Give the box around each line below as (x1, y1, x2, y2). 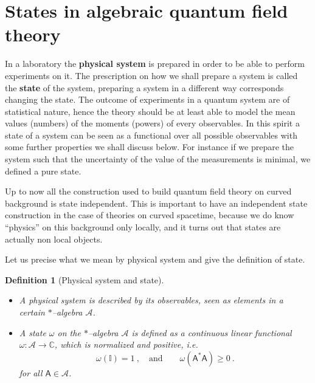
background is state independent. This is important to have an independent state (5, 196, 308, 209)
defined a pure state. (5, 164, 81, 177)
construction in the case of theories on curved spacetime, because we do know (5, 209, 294, 221)
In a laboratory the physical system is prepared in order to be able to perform (5, 57, 305, 70)
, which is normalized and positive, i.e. (54, 338, 198, 351)
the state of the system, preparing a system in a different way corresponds (5, 81, 284, 94)
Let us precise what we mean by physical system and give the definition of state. (5, 253, 305, 266)
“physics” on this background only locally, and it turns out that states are (5, 221, 281, 233)
